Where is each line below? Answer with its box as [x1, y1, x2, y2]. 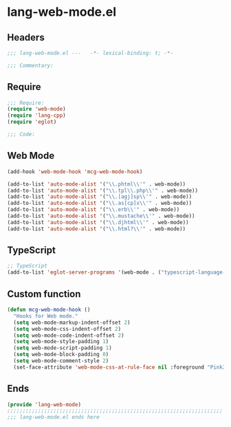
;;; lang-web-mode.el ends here [7, 414, 100, 421]
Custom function [7, 288, 81, 300]
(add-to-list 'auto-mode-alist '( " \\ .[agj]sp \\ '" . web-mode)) [7, 193, 192, 200]
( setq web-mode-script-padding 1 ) [13, 344, 112, 351]
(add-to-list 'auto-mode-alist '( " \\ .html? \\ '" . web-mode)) [7, 225, 186, 232]
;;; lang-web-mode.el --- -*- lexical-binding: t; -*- [7, 50, 174, 56]
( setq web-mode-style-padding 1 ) [13, 338, 109, 345]
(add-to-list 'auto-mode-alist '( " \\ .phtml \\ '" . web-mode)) [7, 180, 186, 188]
